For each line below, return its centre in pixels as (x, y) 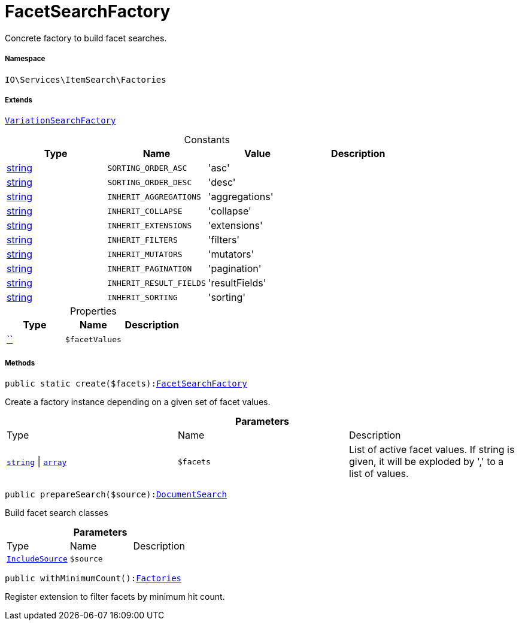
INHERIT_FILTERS (142, 240)
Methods (20, 363)
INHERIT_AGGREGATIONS (154, 197)
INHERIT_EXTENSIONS (150, 225)
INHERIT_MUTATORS (145, 254)
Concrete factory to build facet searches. (86, 38)
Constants (207, 140)
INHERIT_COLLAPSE (145, 211)
